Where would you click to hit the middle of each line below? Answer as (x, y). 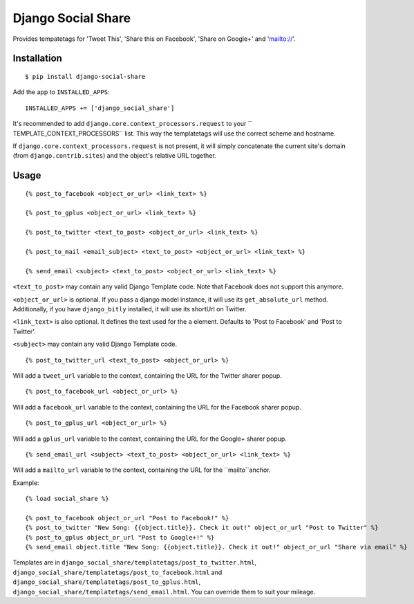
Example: (26, 483)
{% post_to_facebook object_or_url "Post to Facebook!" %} (127, 518)
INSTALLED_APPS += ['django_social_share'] (100, 108)
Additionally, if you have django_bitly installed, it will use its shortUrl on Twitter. (130, 309)
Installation (37, 58)
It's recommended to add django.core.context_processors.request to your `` (132, 124)
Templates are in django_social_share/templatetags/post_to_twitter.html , (135, 562)
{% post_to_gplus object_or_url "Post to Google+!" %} (120, 537)
